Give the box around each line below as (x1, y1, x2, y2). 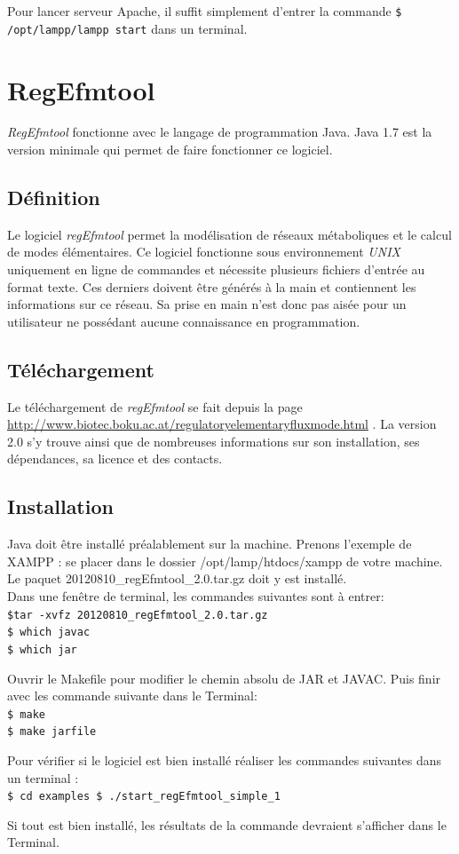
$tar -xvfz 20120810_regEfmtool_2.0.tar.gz (7, 608, 268, 621)
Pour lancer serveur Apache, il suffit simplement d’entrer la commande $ (7, 2, 402, 20)
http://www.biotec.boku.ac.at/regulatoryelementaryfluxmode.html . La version (7, 415, 437, 433)
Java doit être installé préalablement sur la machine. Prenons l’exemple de (7, 534, 412, 553)
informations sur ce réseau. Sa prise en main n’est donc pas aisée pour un (7, 295, 407, 313)
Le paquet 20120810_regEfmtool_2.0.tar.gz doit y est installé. (7, 569, 347, 588)
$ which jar (7, 643, 77, 656)
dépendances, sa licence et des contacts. (7, 449, 223, 468)
